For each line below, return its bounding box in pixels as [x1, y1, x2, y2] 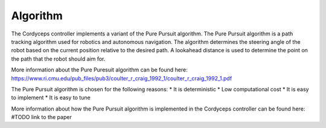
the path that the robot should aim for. [11, 55, 106, 62]
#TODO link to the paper [11, 114, 72, 121]
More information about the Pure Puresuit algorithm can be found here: [11, 66, 188, 73]
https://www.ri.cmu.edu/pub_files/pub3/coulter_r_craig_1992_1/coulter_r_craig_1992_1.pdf [11, 75, 232, 82]
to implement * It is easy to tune [11, 94, 91, 102]
